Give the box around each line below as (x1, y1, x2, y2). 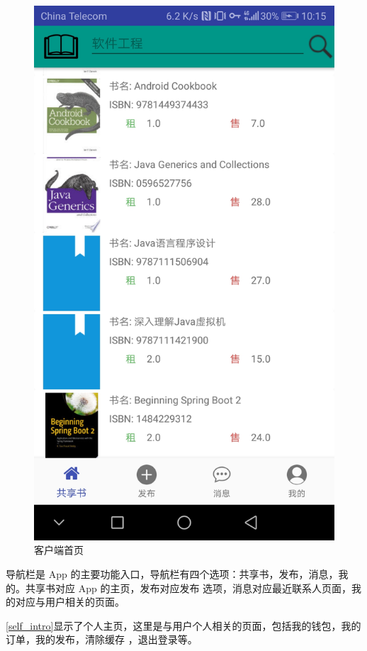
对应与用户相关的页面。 (15, 594, 125, 609)
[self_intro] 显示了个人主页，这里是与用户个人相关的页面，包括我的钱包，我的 (6, 618, 361, 633)
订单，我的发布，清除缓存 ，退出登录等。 (6, 632, 198, 647)
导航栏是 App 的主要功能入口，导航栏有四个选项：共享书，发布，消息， (6, 566, 339, 581)
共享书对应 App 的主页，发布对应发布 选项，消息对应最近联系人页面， (25, 580, 352, 595)
